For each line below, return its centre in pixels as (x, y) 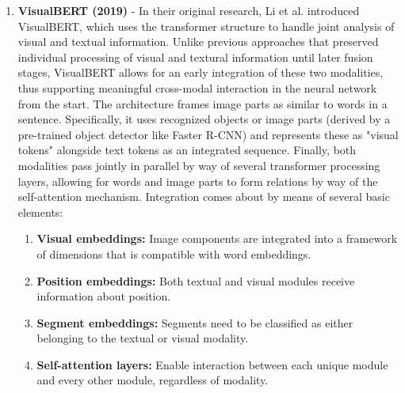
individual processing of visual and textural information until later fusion (195, 57)
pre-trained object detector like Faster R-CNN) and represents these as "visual (208, 134)
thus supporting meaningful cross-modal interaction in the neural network (197, 87)
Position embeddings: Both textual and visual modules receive (196, 280)
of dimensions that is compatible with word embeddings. (174, 253)
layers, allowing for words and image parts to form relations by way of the (198, 181)
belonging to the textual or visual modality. (143, 338)
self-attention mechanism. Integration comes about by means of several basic (204, 196)
